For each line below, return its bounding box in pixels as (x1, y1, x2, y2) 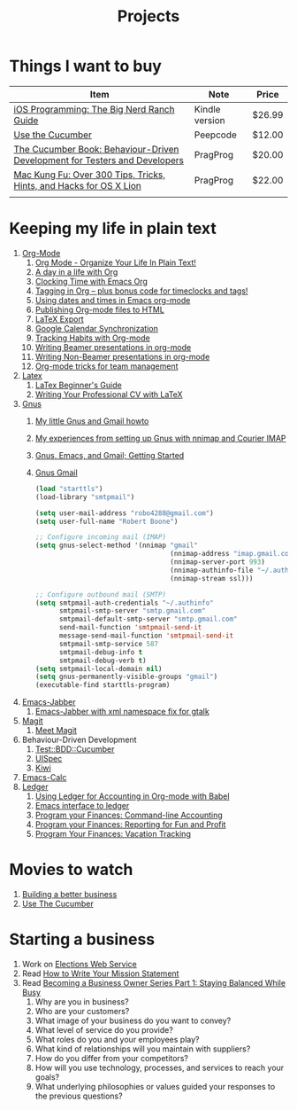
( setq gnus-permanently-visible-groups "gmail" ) (34, 672, 218, 682)
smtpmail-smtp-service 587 (58, 639, 159, 648)
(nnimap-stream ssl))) (169, 574, 254, 582)
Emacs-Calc (21, 772, 67, 783)
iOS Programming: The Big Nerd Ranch (13, 103, 175, 115)
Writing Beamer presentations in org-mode (34, 341, 192, 352)
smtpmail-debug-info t (58, 647, 143, 657)
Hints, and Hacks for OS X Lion (13, 179, 141, 192)
